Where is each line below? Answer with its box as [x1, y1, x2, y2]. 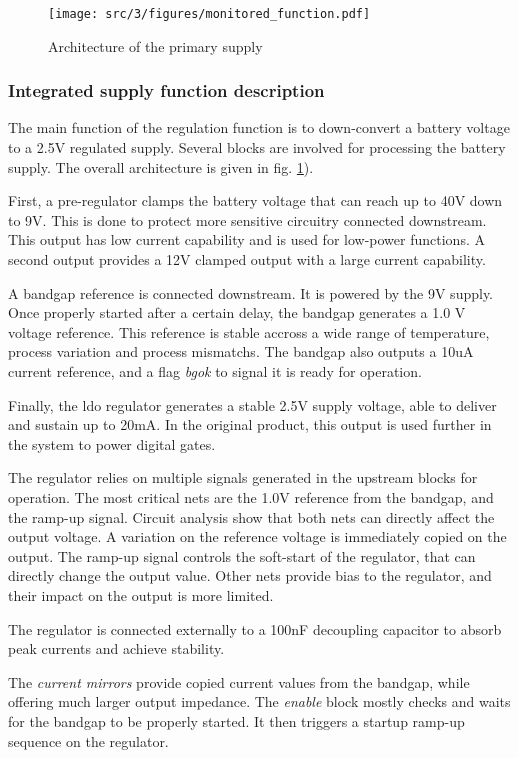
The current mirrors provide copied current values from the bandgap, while [8, 671, 470, 692]
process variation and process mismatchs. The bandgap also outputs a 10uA [8, 341, 474, 362]
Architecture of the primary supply [48, 35, 263, 56]
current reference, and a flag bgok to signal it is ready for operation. [8, 361, 422, 381]
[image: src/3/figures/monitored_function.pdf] [48, 7, 371, 21]
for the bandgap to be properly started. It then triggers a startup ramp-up [8, 710, 465, 731]
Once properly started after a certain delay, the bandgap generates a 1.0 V [8, 302, 466, 323]
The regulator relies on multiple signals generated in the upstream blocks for [8, 467, 478, 488]
